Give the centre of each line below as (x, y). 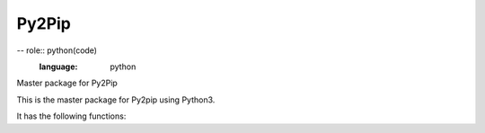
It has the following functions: (71, 116)
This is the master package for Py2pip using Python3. (116, 100)
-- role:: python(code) (57, 50)
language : (58, 66)
